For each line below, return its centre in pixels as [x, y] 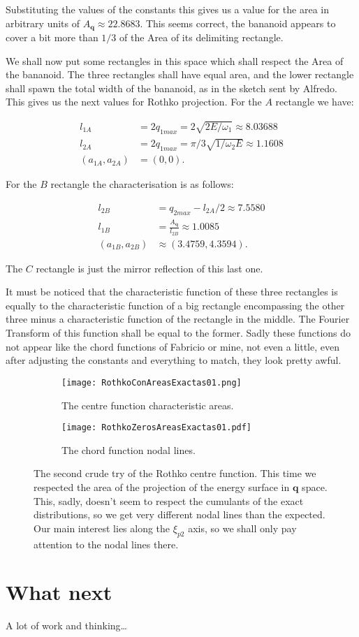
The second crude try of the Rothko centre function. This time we [175, 473]
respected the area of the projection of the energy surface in [162, 486]
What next [59, 592]
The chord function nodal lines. [129, 449]
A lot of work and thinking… [66, 625]
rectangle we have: [315, 102]
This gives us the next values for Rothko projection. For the [134, 102]
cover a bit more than [52, 37]
